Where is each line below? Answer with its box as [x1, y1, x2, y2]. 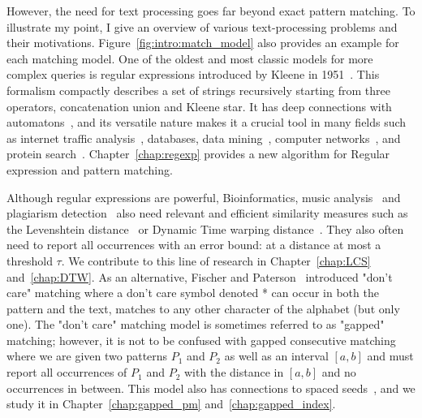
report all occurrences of [6, 364, 127, 381]
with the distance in [184, 364, 284, 381]
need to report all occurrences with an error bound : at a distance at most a [6, 236, 381, 253]
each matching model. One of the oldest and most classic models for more [6, 50, 373, 67]
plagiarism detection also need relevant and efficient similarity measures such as [6, 205, 408, 222]
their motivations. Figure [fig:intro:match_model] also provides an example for [6, 34, 399, 51]
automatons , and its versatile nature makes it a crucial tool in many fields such [6, 114, 407, 131]
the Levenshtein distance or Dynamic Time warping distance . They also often [6, 220, 404, 237]
